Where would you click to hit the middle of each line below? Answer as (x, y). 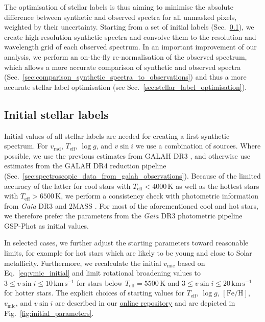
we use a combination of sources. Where (198, 146)
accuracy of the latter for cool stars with (67, 185)
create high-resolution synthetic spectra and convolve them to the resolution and (130, 36)
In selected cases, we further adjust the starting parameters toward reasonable (126, 243)
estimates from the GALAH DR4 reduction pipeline (85, 166)
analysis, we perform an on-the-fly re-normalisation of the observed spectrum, (126, 56)
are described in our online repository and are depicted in (145, 303)
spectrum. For (26, 146)
